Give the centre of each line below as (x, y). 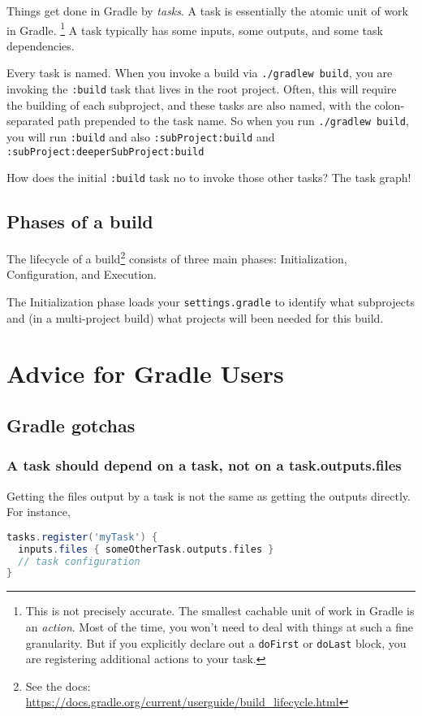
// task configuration (79, 561)
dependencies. (41, 45)
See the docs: (58, 686)
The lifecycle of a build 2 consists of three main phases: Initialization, (177, 257)
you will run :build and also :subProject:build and (141, 137)
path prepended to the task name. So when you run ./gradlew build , (233, 121)
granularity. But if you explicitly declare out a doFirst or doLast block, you (216, 642)
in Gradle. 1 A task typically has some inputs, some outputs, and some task (195, 28)
